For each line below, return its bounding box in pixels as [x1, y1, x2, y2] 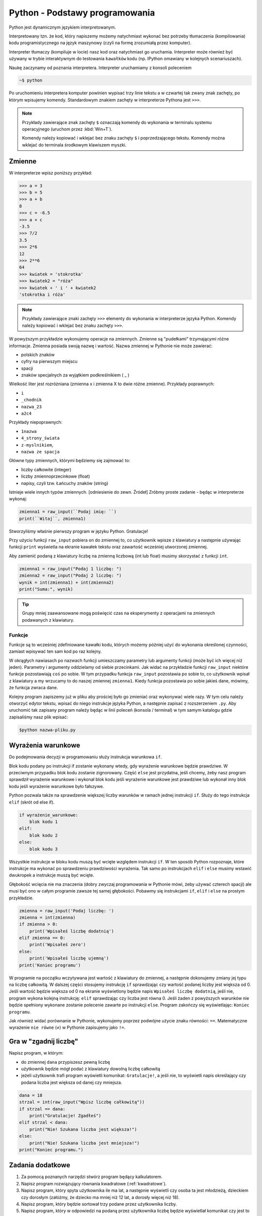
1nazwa [21, 429, 37, 434]
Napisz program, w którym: [9, 1050, 64, 1056]
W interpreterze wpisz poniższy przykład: [9, 170, 92, 176]
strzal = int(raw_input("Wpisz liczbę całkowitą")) [19, 1099, 145, 1105]
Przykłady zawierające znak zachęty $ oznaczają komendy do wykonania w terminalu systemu [22, 119, 212, 125]
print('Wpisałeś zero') [29, 942, 86, 948]
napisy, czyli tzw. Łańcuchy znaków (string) [21, 480, 109, 486]
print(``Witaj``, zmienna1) [19, 516, 86, 521]
